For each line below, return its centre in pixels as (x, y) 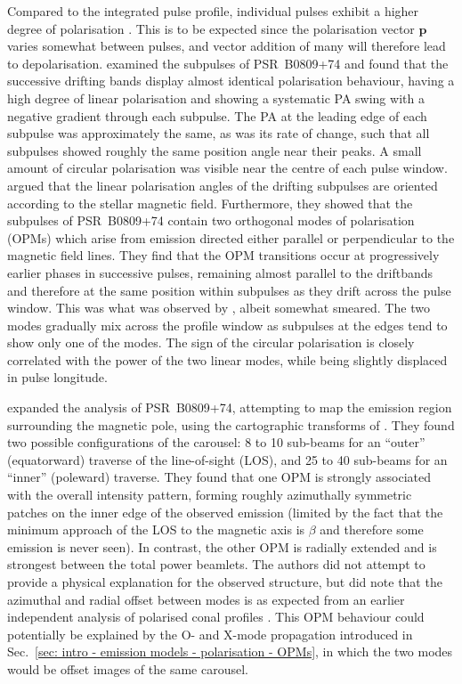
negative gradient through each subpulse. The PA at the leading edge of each (217, 115)
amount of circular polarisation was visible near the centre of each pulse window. (227, 168)
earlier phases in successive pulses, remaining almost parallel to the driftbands (220, 272)
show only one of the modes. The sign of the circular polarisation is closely (211, 342)
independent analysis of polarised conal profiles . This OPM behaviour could (216, 617)
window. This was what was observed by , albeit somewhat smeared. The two (219, 308)
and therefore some (372, 529)
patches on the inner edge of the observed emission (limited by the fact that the (225, 512)
